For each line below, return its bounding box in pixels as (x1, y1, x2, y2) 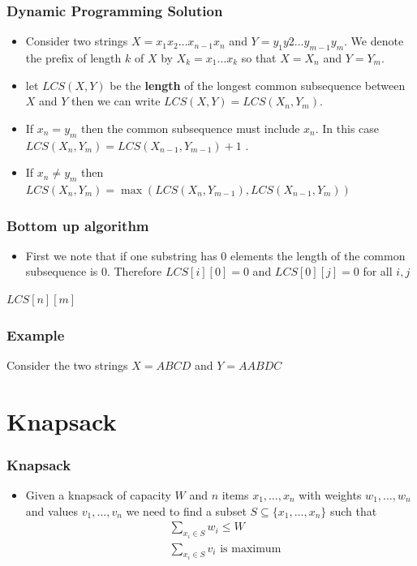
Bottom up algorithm (6, 215, 149, 235)
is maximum (220, 542, 282, 555)
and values (25, 502, 79, 519)
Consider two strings (25, 32, 128, 49)
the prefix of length (25, 49, 122, 66)
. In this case (315, 119, 380, 136)
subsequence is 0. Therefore (25, 263, 162, 280)
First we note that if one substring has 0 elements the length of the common (25, 247, 406, 264)
